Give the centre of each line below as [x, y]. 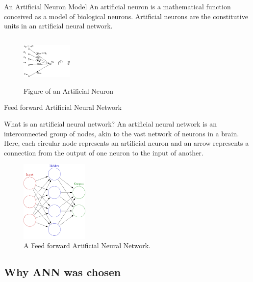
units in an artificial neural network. [58, 26]
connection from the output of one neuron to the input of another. [104, 152]
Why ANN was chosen [63, 272]
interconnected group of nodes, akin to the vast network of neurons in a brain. [122, 133]
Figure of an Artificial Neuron [69, 90]
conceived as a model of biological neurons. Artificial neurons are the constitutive [126, 16]
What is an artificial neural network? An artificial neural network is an [111, 124]
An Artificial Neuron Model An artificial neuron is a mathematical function [117, 6]
